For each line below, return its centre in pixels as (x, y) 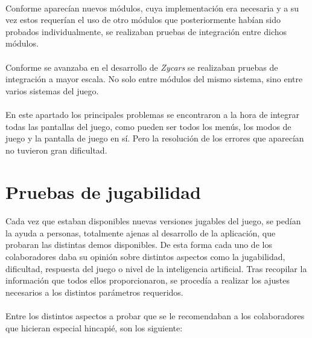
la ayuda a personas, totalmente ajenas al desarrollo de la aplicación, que (141, 232)
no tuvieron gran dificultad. (56, 150)
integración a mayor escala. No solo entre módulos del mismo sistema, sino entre (154, 79)
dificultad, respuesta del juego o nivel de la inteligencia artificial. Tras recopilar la (156, 268)
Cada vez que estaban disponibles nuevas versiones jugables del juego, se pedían (153, 221)
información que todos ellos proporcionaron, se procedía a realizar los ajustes (148, 280)
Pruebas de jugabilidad (103, 191)
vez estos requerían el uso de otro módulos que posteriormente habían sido (143, 20)
